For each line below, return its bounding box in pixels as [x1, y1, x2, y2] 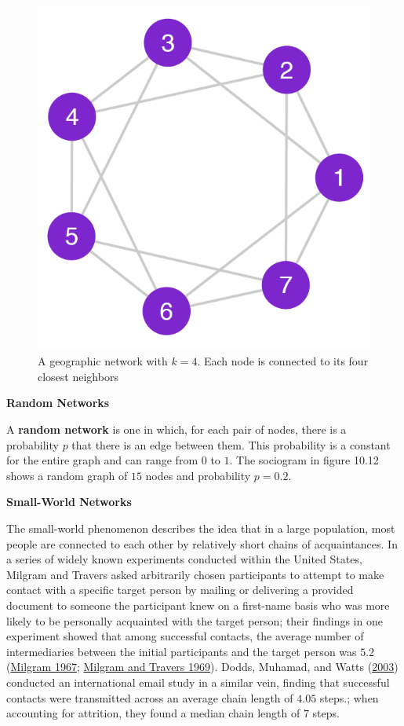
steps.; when [319, 689, 379, 706]
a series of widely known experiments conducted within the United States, [6, 551, 362, 567]
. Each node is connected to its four [197, 353, 369, 369]
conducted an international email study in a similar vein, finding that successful [6, 673, 390, 690]
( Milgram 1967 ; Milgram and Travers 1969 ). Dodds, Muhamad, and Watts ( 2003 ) [6, 658, 399, 675]
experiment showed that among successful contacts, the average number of [6, 628, 364, 644]
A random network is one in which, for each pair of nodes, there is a [6, 421, 347, 438]
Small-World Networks [6, 493, 132, 510]
